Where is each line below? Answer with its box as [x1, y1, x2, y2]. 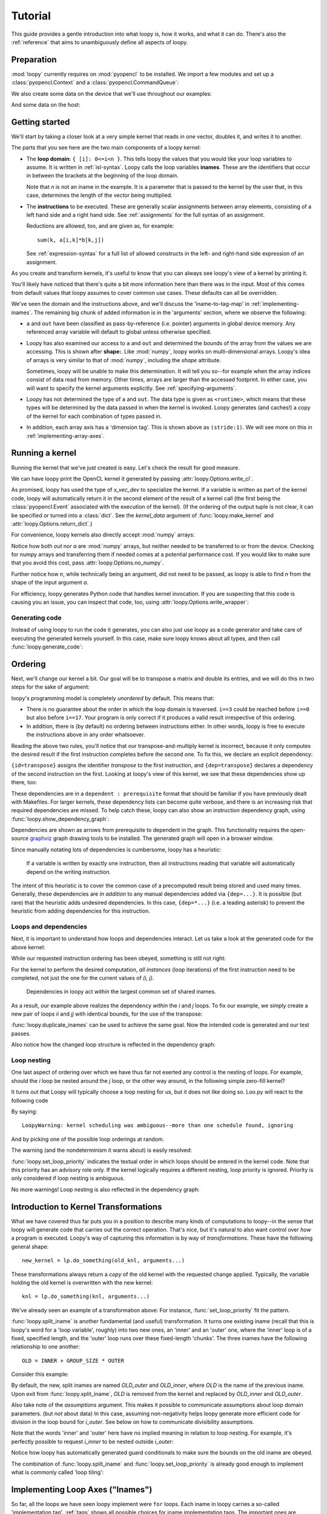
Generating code [11, 613, 62, 622]
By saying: [11, 1108, 38, 1115]
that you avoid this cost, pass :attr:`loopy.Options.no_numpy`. [11, 559, 164, 566]
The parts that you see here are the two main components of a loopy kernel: [11, 144, 201, 151]
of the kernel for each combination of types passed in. [26, 412, 162, 420]
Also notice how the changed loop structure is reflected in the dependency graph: [11, 1041, 216, 1048]
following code [11, 1097, 48, 1104]
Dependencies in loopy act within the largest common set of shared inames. [26, 988, 216, 996]
